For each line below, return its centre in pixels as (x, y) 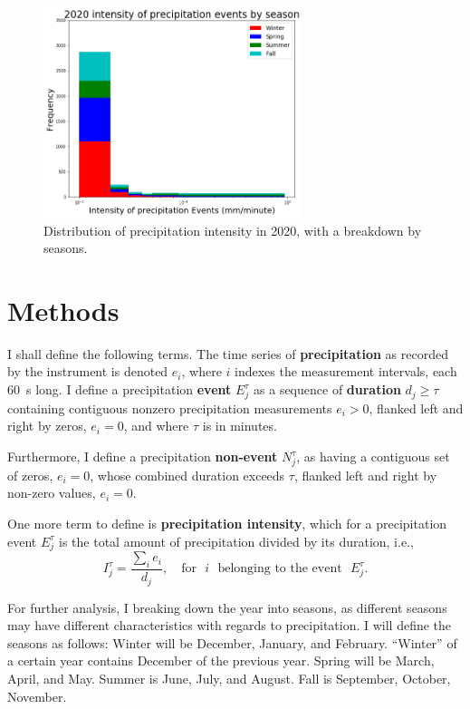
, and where (156, 426)
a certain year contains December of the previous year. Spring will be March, (221, 660)
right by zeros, (47, 426)
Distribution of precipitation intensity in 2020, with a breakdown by (233, 230)
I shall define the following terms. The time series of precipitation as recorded (228, 353)
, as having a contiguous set (373, 456)
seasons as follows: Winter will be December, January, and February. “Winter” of (232, 642)
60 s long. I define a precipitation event (120, 389)
